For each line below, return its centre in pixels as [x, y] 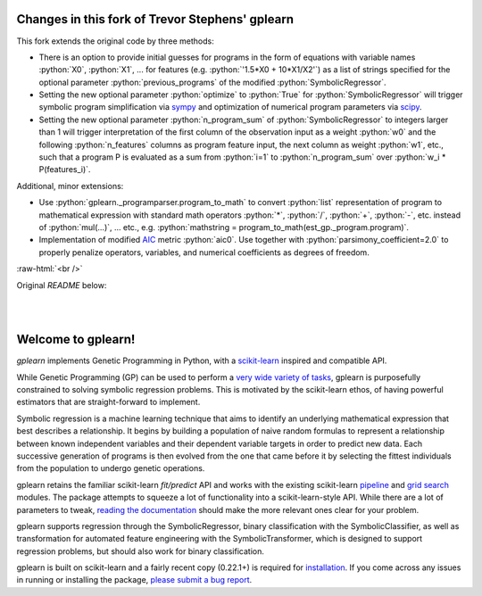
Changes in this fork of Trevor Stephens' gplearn [155, 19]
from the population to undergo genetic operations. [111, 468]
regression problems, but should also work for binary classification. [141, 551]
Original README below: [62, 285]
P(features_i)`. [65, 170]
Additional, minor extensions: [70, 186]
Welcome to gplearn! [76, 339]
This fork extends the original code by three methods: [115, 41]
